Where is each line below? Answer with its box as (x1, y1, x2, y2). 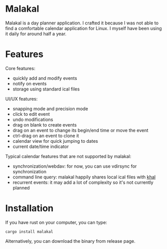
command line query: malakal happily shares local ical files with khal (12, 174, 156, 180)
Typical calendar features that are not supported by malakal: (5, 153, 131, 159)
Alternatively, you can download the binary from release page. (5, 238, 136, 244)
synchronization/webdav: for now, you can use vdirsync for (12, 163, 137, 169)
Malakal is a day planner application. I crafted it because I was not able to (5, 20, 159, 26)
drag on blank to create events (12, 121, 77, 128)
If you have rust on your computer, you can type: (5, 219, 108, 225)
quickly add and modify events (12, 75, 77, 81)
